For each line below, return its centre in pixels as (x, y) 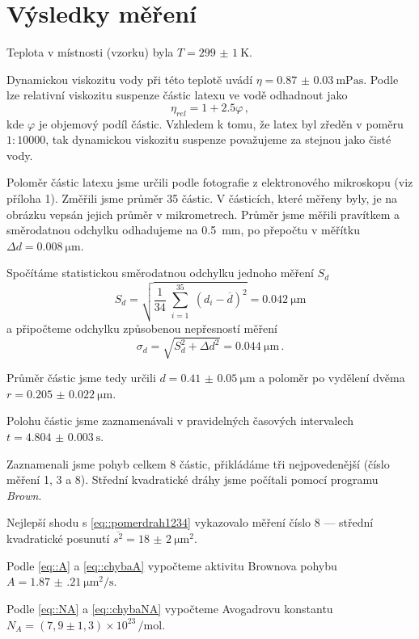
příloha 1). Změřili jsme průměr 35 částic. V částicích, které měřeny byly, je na (202, 198)
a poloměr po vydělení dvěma (332, 378)
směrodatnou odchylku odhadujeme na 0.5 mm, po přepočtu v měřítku (183, 230)
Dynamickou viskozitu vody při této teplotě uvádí (130, 79)
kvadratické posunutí (58, 538)
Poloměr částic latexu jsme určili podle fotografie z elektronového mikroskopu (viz (210, 182)
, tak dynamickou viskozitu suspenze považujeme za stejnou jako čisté (218, 139)
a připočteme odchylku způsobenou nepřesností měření (142, 328)
